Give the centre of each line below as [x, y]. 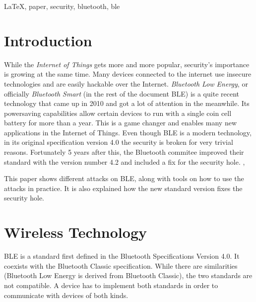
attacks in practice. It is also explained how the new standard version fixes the [123, 188]
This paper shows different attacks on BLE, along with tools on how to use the [124, 178]
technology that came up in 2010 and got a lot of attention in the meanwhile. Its [127, 103]
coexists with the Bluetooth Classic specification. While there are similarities [121, 265]
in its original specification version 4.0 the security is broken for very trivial [119, 142]
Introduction [48, 40]
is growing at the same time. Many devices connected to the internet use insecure [128, 74]
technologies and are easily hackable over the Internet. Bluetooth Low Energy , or [126, 83]
